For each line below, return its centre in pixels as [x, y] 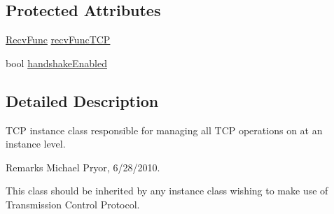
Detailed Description [82, 100]
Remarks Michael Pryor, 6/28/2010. [83, 167]
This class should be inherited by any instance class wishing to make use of [167, 191]
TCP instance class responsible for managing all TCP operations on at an [164, 130]
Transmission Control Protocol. [73, 204]
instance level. [36, 144]
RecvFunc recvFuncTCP [58, 40]
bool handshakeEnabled [56, 63]
